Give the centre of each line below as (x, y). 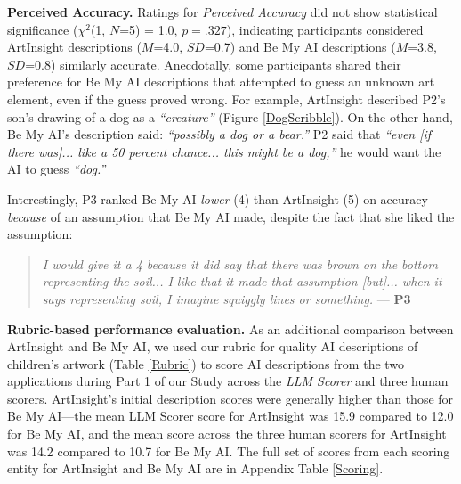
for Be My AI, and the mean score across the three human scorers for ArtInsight (227, 434)
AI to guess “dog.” (57, 169)
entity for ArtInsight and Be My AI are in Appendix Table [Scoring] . (195, 468)
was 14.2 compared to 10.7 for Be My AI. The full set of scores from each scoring (229, 451)
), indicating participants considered (325, 29)
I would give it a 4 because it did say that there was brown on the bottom (240, 263)
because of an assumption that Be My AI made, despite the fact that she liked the (231, 216)
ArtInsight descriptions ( (74, 47)
